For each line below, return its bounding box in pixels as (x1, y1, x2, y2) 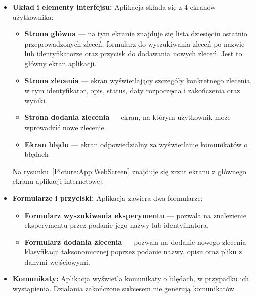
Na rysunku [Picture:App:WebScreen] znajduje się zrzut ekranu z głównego (12, 165, 246, 176)
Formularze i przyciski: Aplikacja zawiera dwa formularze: (12, 192, 203, 203)
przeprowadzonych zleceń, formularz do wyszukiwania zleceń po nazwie (24, 38, 245, 49)
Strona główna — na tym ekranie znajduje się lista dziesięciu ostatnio (24, 28, 247, 39)
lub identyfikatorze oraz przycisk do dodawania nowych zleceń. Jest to (24, 48, 242, 59)
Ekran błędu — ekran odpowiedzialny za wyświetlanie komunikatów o (24, 139, 248, 149)
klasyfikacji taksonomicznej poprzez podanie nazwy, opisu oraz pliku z (24, 246, 242, 257)
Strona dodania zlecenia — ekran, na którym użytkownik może (24, 112, 231, 122)
